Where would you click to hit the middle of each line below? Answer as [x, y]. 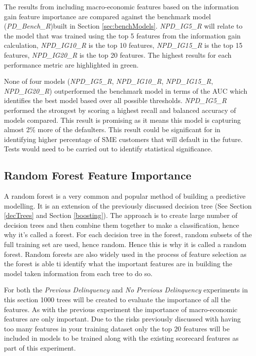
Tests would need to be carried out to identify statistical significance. [108, 149]
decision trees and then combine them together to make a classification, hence [122, 225]
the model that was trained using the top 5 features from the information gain [122, 35]
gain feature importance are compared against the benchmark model [108, 16]
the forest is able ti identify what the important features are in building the [118, 264]
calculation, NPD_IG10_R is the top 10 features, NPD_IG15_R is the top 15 [123, 45]
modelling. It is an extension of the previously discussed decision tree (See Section [128, 205]
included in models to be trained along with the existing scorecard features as [121, 338]
